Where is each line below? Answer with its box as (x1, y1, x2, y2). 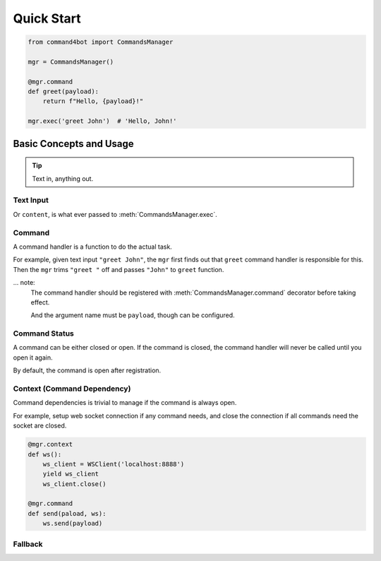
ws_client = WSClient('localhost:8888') (42, 460, 185, 468)
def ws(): (28, 450, 62, 459)
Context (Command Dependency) (13, 384, 131, 394)
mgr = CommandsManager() (28, 57, 114, 66)
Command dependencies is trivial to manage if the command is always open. (13, 398, 237, 407)
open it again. (13, 353, 53, 362)
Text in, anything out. (32, 174, 94, 183)
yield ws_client (42, 470, 99, 478)
